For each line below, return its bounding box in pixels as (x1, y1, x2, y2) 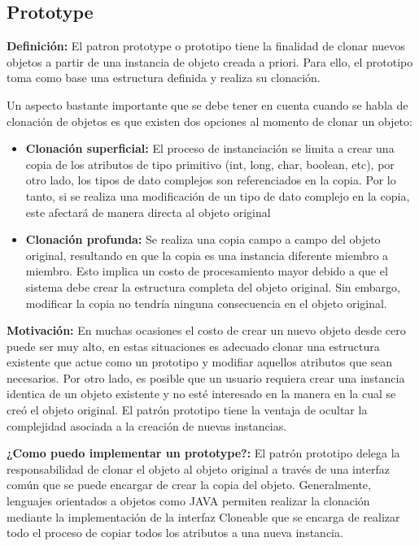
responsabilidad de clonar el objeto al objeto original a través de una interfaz (7, 460, 391, 477)
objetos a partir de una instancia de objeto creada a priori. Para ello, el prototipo (7, 53, 413, 70)
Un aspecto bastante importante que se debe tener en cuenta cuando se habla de (7, 96, 408, 113)
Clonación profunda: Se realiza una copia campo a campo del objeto (25, 231, 381, 248)
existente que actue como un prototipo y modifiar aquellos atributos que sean (7, 353, 393, 370)
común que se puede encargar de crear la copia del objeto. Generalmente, (7, 476, 371, 493)
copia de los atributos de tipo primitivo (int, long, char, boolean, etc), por (25, 155, 395, 172)
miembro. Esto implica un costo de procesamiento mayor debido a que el (25, 262, 388, 279)
